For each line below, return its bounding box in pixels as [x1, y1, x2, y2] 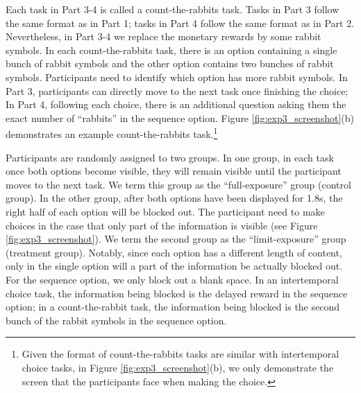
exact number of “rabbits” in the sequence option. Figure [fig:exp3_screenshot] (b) [6, 110, 354, 125]
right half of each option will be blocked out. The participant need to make [6, 204, 325, 218]
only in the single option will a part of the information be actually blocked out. [6, 259, 343, 273]
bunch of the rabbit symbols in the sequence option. [6, 313, 227, 327]
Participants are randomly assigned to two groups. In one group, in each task [6, 150, 334, 164]
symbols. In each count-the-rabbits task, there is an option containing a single [6, 42, 337, 57]
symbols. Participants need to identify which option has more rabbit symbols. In [6, 69, 348, 84]
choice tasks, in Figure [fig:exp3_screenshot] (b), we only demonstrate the [22, 360, 334, 374]
